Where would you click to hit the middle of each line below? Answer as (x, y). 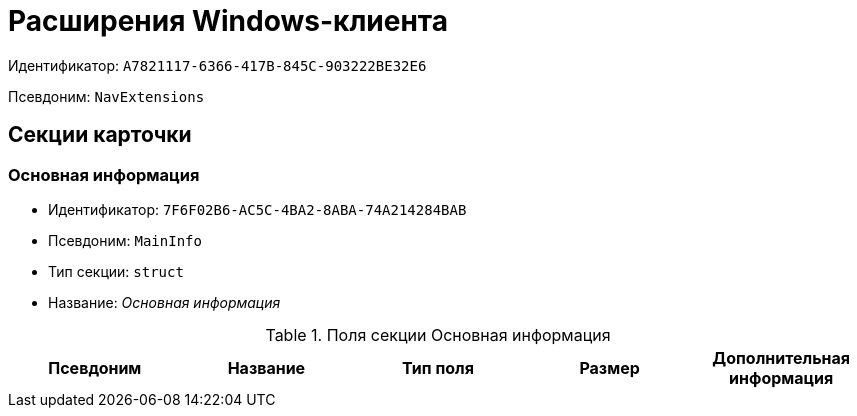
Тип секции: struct (116, 271)
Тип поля (438, 367)
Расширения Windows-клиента (228, 21)
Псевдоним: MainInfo (125, 240)
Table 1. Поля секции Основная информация (438, 334)
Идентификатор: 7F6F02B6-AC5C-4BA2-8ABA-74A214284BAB (257, 209)
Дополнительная (781, 357)
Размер (609, 367)
